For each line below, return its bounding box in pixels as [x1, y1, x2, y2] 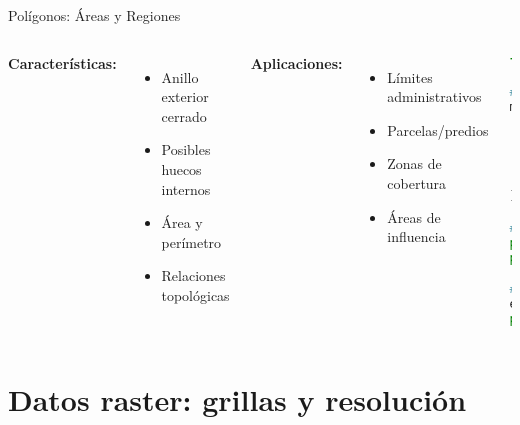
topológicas [161, 284, 230, 305]
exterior [161, 86, 209, 107]
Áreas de [387, 206, 441, 227]
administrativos [387, 86, 482, 107]
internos [161, 178, 211, 199]
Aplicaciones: [250, 52, 343, 73]
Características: [8, 52, 117, 73]
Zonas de [387, 153, 442, 174]
